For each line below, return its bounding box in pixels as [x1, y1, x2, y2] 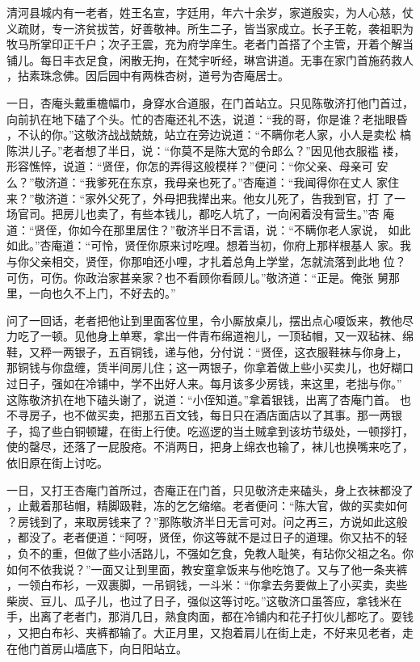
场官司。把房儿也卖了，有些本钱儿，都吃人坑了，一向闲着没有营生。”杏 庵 [6, 205, 395, 222]
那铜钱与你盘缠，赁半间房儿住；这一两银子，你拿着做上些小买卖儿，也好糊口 [6, 359, 414, 376]
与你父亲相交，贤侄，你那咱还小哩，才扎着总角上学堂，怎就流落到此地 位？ [6, 252, 406, 269]
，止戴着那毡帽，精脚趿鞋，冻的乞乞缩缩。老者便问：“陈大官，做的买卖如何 [6, 497, 408, 514]
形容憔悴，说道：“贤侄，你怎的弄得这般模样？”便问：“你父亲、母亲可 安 [6, 158, 388, 175]
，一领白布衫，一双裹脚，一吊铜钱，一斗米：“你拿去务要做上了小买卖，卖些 [6, 576, 408, 593]
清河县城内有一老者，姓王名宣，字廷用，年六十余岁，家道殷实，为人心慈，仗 [6, 4, 414, 20]
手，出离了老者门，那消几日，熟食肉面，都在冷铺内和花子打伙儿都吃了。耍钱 [6, 608, 414, 625]
